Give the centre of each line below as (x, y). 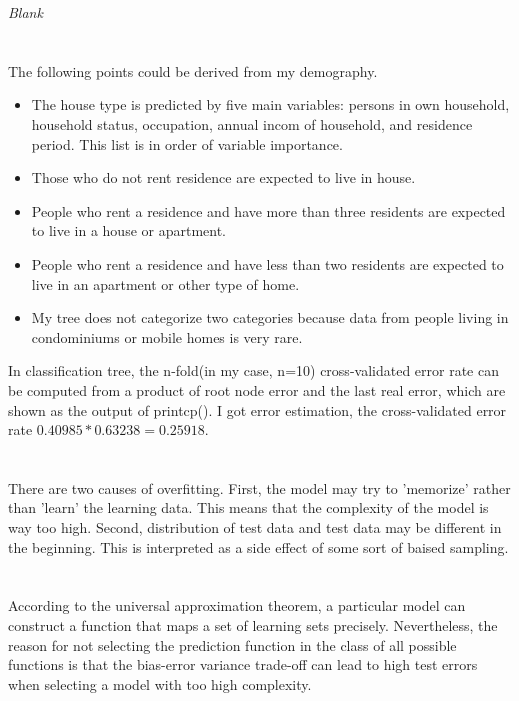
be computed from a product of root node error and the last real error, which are (257, 389)
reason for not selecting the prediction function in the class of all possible (232, 644)
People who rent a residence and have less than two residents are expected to (267, 263)
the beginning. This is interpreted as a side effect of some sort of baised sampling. (258, 546)
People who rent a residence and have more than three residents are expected (268, 210)
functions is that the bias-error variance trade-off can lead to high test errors (243, 664)
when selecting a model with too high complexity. (160, 683)
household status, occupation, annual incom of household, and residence (252, 123)
